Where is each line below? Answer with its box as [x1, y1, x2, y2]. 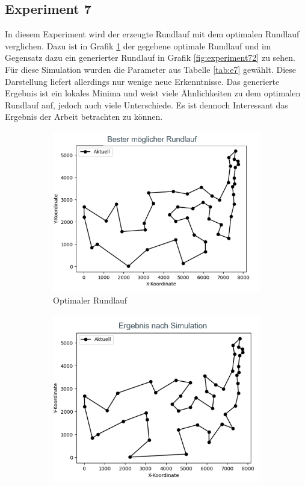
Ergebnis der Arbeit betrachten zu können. [5, 110, 163, 123]
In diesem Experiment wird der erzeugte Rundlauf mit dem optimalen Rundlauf [5, 28, 300, 40]
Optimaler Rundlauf [53, 294, 128, 307]
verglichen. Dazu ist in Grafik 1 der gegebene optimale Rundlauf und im [5, 39, 271, 52]
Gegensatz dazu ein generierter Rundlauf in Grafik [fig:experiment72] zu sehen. [5, 51, 295, 64]
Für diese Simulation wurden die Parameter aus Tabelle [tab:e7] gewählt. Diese [5, 63, 297, 75]
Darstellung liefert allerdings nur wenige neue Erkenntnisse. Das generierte [5, 75, 280, 87]
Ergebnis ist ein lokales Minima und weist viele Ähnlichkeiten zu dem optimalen [5, 87, 301, 99]
